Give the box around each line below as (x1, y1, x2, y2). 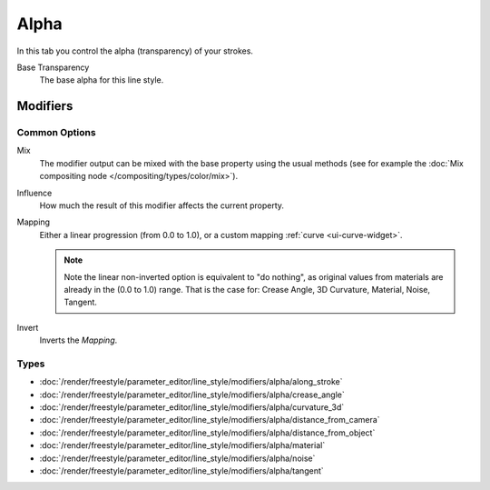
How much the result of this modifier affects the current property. (39, 200, 285, 211)
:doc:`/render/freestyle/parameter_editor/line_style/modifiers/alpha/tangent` (39, 465, 324, 476)
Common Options (16, 126, 96, 139)
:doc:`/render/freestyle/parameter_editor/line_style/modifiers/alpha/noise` (39, 453, 316, 464)
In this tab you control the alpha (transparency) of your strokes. (16, 45, 254, 56)
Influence (16, 187, 53, 198)
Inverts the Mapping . (39, 335, 118, 345)
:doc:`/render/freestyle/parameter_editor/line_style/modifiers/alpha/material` (39, 440, 326, 451)
